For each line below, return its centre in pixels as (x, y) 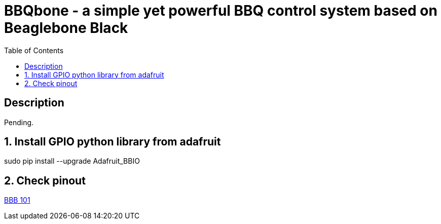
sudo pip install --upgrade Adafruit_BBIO (72, 161)
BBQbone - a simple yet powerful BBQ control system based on (221, 11)
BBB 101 (17, 200)
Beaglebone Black (66, 28)
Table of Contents (34, 50)
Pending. (19, 122)
